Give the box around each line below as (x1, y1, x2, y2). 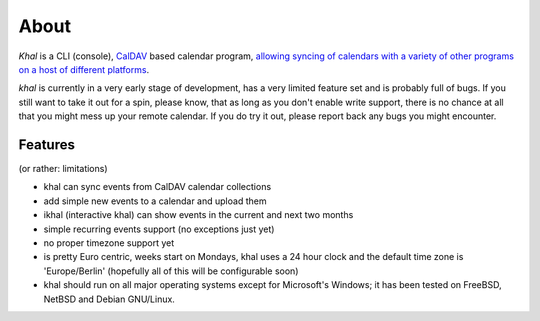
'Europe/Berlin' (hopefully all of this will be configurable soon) (43, 265, 299, 277)
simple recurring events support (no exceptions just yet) (43, 223, 275, 235)
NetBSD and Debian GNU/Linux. (43, 293, 175, 305)
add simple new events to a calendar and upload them (43, 195, 267, 207)
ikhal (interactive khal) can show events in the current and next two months (43, 209, 354, 221)
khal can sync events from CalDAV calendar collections (43, 181, 272, 193)
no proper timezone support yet (43, 236, 175, 249)
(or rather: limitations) (18, 163, 109, 175)
